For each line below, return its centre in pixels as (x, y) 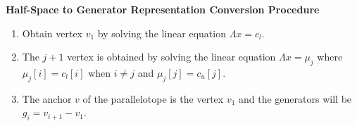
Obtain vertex (52, 33)
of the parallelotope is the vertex (153, 98)
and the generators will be (295, 98)
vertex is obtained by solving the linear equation (171, 57)
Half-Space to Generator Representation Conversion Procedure (163, 9)
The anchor (47, 98)
